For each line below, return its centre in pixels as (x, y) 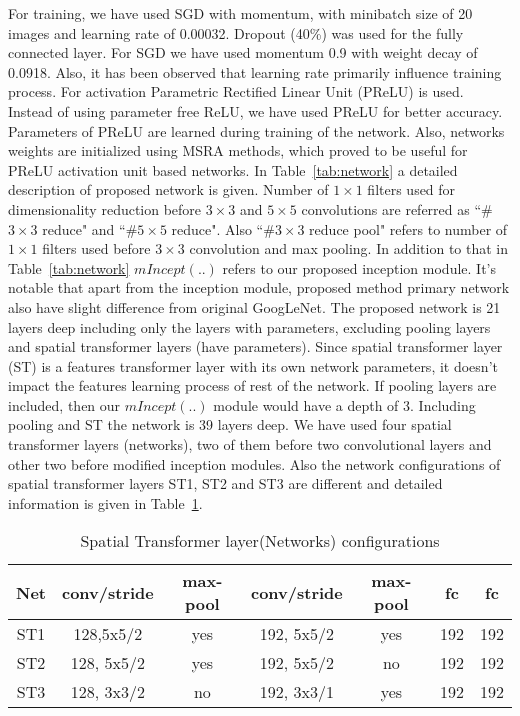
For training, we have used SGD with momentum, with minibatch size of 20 (240, 13)
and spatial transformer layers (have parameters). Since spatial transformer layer (255, 346)
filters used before (96, 248)
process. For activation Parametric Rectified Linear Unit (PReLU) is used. (236, 91)
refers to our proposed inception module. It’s (359, 267)
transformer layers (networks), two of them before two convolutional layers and (250, 444)
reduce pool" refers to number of (408, 228)
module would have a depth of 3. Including (344, 404)
